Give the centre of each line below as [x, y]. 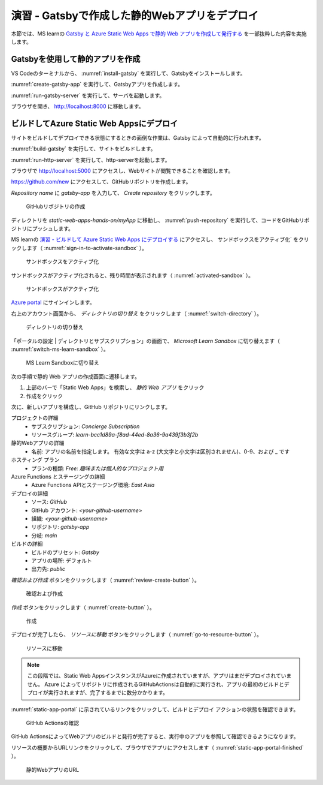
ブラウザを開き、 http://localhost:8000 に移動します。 [77, 106]
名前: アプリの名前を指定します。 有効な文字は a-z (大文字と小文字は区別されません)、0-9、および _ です [161, 451]
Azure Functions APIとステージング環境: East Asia [93, 485]
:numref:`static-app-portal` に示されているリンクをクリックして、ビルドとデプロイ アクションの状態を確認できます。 [155, 709]
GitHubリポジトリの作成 [56, 206]
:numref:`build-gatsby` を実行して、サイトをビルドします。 [83, 149]
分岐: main [44, 535]
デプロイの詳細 [29, 493]
